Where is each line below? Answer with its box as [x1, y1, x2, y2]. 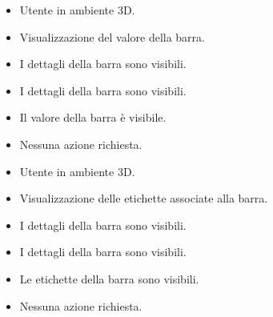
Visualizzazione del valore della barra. [19, 28, 205, 45]
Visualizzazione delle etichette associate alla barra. [19, 190, 268, 207]
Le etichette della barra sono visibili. [19, 270, 199, 287]
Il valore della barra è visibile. [19, 109, 167, 126]
